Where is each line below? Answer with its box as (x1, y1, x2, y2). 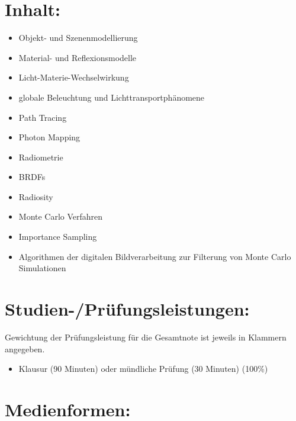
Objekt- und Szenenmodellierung (18, 31, 138, 44)
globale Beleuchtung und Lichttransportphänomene (18, 91, 205, 103)
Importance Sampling (18, 230, 97, 243)
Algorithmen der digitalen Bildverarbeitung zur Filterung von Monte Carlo (18, 250, 291, 262)
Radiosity (18, 190, 53, 203)
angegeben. (5, 342, 45, 355)
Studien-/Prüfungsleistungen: (5, 297, 250, 321)
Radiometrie (18, 150, 63, 163)
